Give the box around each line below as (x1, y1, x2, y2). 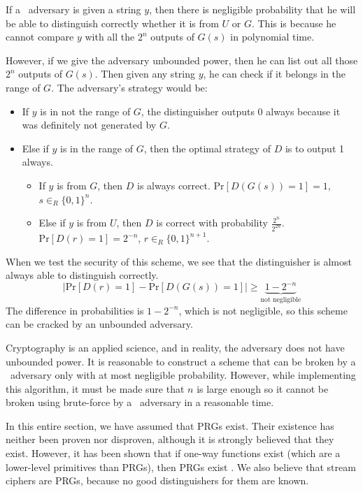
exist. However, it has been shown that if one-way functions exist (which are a (6, 446, 341, 461)
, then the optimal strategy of (143, 140, 271, 155)
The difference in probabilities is (6, 303, 144, 317)
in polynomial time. (230, 29, 315, 44)
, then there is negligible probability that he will (149, 2, 356, 16)
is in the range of (60, 140, 133, 155)
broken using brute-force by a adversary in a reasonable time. (6, 395, 274, 410)
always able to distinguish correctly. (6, 268, 159, 282)
